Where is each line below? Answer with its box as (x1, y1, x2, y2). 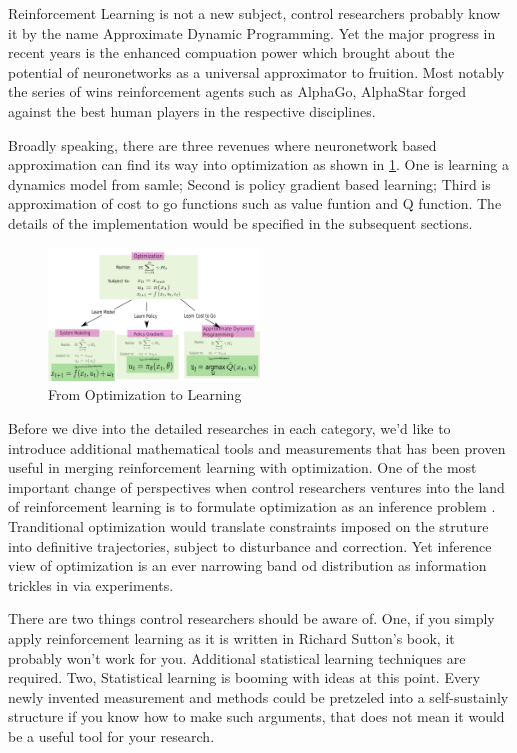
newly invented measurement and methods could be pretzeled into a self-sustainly (8, 686, 509, 707)
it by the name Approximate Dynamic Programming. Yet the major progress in (8, 22, 496, 43)
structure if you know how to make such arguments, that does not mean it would (8, 706, 505, 727)
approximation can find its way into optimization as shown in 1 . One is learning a (8, 154, 509, 175)
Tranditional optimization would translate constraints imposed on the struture (8, 516, 489, 537)
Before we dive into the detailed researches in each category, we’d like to (8, 418, 451, 439)
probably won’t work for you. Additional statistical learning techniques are (8, 647, 466, 668)
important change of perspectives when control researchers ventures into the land (8, 476, 505, 497)
